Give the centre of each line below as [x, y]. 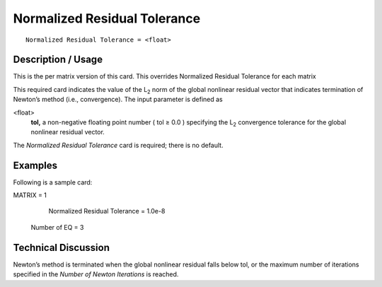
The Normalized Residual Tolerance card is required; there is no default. [118, 145]
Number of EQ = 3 [57, 227]
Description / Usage [58, 60]
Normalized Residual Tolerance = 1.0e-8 [107, 211]
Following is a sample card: [53, 182]
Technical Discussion [61, 247]
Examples [35, 165]
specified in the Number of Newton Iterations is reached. [96, 274]
